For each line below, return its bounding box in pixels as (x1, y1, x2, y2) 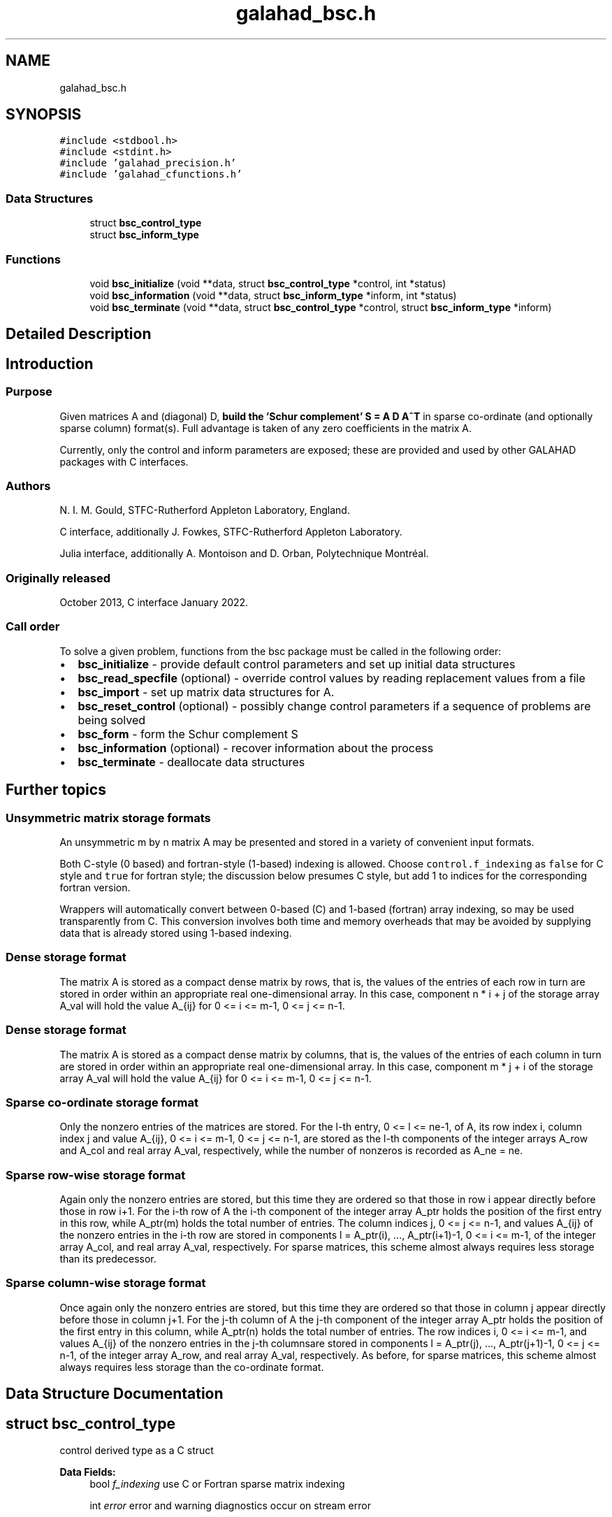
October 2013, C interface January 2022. (59, 596, 249, 609)
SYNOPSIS (6, 106, 82, 124)
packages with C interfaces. (59, 455, 189, 468)
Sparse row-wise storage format (6, 1167, 186, 1182)
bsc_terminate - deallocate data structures (78, 754, 305, 769)
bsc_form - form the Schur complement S (78, 726, 298, 741)
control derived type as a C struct (59, 1444, 214, 1457)
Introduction (6, 354, 94, 373)
